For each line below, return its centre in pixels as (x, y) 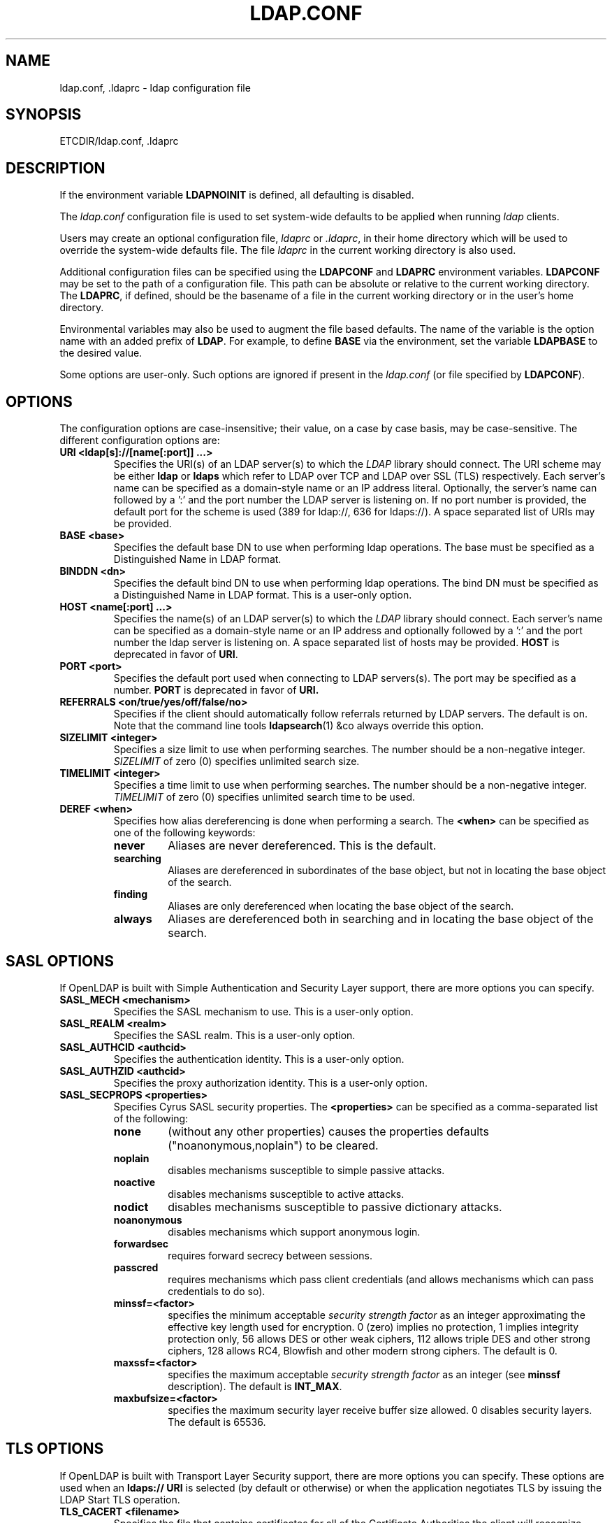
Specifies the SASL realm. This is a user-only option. (234, 1035)
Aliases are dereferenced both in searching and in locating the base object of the (381, 919)
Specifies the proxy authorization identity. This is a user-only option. (270, 1082)
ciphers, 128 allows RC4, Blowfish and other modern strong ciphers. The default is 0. (363, 1350)
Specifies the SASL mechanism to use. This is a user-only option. (263, 1011)
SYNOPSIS (44, 115)
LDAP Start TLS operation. (120, 1499)
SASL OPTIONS (60, 961)
